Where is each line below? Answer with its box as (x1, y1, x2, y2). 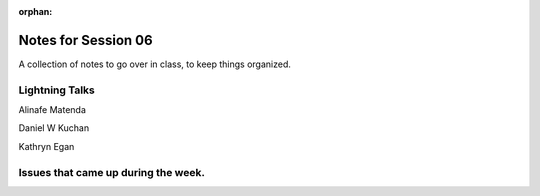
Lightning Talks (18, 83, 95, 97)
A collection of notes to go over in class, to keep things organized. (18, 58, 292, 70)
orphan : (18, 6, 53, 17)
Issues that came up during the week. (18, 165, 205, 179)
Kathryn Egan (18, 140, 75, 152)
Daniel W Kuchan (18, 122, 90, 134)
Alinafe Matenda (18, 104, 87, 116)
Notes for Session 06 (18, 31, 154, 49)
